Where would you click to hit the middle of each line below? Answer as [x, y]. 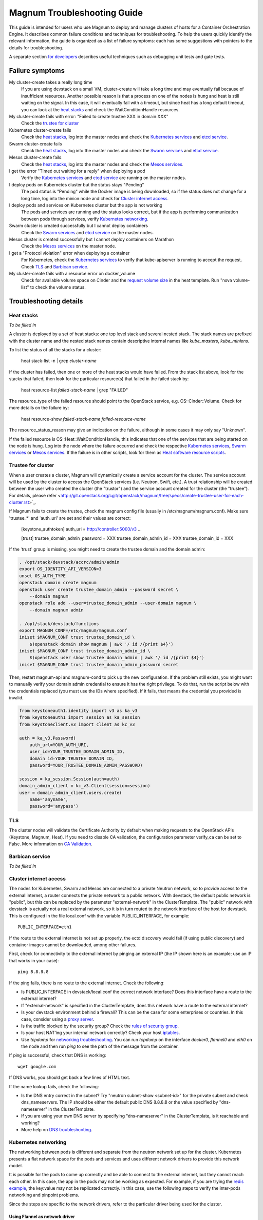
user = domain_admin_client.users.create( [71, 793]
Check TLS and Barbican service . [55, 266]
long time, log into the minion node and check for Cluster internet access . [95, 198]
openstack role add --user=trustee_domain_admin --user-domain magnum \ [108, 603]
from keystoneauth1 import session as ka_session [80, 718]
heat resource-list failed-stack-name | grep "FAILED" [75, 390]
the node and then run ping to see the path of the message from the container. [100, 1046]
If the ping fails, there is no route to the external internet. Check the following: [87, 983]
